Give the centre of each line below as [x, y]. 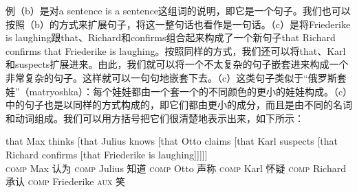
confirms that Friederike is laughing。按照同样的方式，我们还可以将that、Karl [176, 50]
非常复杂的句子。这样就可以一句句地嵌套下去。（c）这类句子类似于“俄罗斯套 [176, 77]
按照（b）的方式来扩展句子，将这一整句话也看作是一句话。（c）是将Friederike [178, 24]
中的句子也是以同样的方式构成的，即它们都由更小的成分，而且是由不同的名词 [179, 105]
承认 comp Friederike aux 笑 [66, 181]
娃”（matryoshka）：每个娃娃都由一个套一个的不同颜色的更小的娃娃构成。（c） [177, 91]
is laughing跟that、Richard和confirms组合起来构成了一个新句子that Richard [171, 37]
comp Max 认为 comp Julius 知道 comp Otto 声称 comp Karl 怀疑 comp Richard [176, 168]
